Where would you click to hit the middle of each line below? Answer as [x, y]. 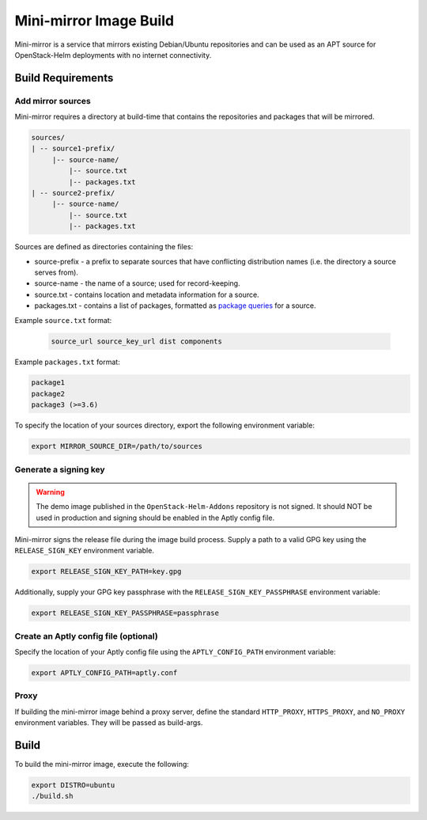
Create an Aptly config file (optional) [86, 636]
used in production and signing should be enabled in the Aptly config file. [155, 518]
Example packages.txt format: [67, 362]
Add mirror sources [53, 101]
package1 [48, 383]
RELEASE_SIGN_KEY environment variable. [84, 551]
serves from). [57, 272]
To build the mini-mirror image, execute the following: [102, 765]
